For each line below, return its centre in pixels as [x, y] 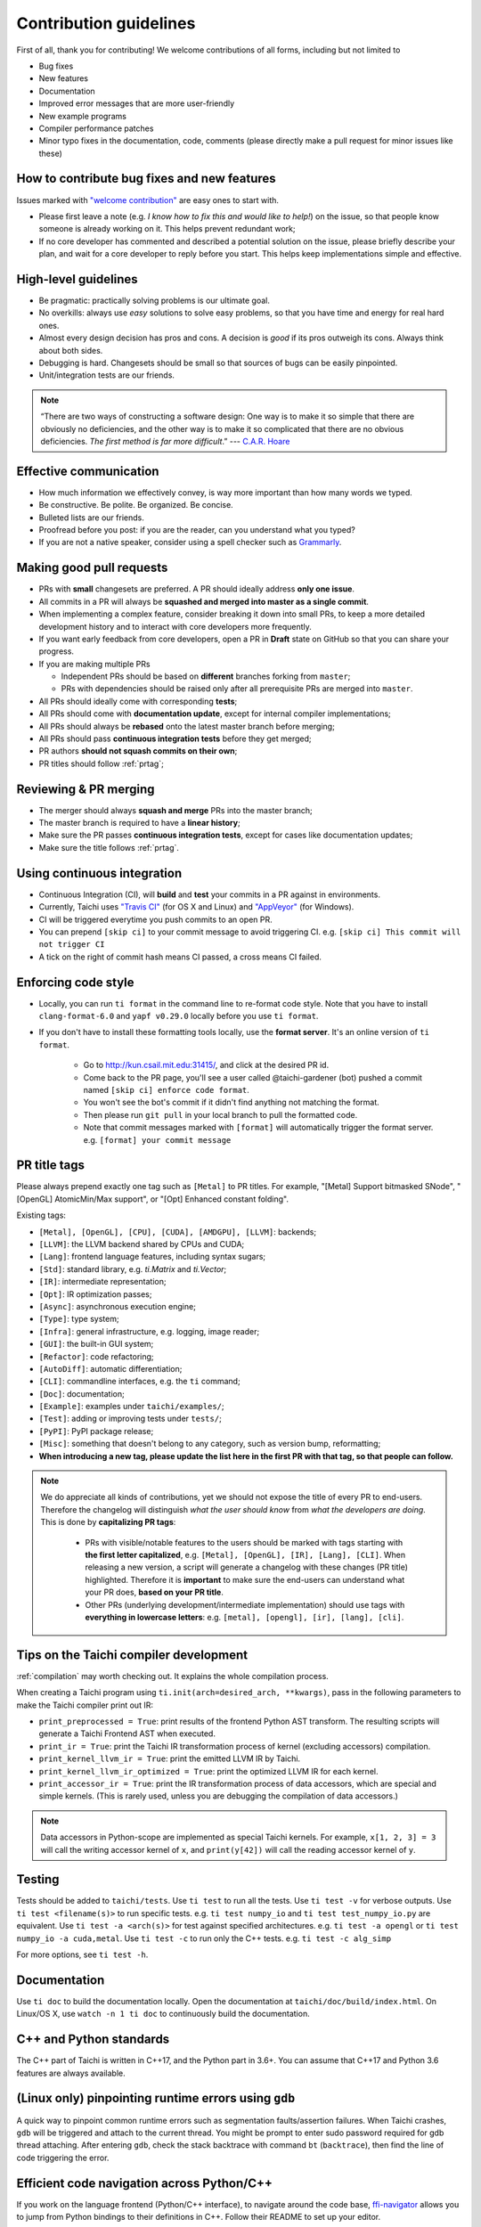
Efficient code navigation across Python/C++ [145, 2183]
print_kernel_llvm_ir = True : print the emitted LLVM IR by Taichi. [170, 1758]
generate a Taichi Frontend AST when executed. [127, 1733]
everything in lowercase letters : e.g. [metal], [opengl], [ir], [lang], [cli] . [245, 1617]
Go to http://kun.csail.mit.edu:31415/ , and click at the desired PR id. [206, 1065]
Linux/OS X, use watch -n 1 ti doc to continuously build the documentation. [163, 2014]
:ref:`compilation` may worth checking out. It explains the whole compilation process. [172, 1676]
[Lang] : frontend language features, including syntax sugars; [152, 1257]
